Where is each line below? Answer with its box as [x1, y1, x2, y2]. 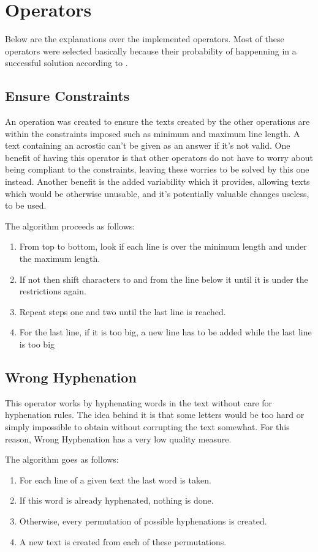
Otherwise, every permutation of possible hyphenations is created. [19, 514, 267, 527]
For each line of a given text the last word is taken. [19, 473, 211, 486]
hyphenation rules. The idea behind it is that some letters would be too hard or [5, 408, 305, 421]
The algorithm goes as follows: [5, 453, 119, 466]
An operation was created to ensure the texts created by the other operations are [5, 115, 310, 128]
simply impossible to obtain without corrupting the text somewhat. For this [5, 420, 290, 433]
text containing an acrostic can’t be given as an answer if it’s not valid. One [5, 139, 290, 152]
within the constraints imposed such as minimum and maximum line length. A [5, 127, 300, 140]
